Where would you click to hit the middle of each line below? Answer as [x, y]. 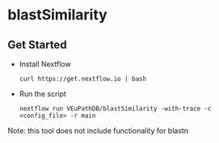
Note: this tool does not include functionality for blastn [98, 130]
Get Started [37, 45]
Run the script [42, 94]
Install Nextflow [45, 64]
